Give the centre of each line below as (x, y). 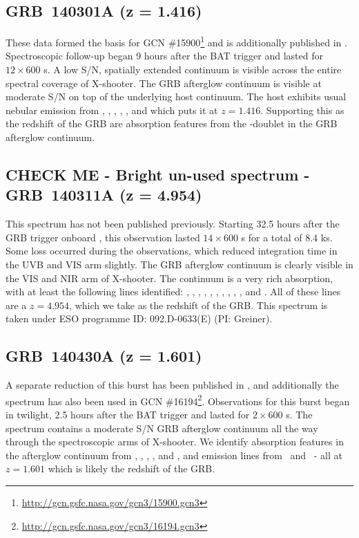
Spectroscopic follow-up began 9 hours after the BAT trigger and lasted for (164, 56)
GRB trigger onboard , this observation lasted (103, 237)
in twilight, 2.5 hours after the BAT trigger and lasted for (128, 414)
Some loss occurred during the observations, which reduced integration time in (172, 251)
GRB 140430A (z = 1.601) (104, 356)
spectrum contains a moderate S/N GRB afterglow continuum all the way (162, 428)
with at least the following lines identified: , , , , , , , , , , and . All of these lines (173, 291)
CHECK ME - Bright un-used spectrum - (158, 174)
